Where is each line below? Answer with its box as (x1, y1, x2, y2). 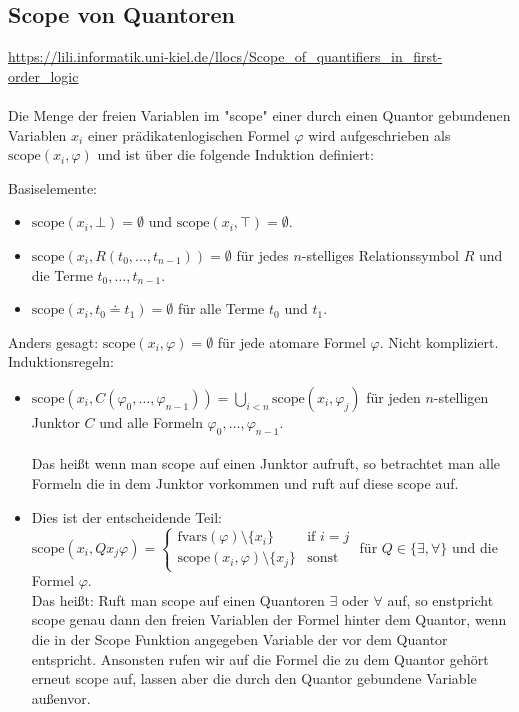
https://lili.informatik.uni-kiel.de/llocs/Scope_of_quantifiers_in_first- (8, 46, 443, 67)
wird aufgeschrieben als (308, 124, 451, 145)
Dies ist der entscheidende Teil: (31, 506, 223, 527)
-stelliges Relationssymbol (301, 244, 460, 265)
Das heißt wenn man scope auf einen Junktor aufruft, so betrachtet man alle (31, 453, 500, 474)
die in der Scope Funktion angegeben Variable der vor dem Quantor (31, 628, 448, 649)
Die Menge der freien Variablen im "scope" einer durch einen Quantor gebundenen (8, 104, 511, 125)
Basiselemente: (8, 177, 97, 198)
